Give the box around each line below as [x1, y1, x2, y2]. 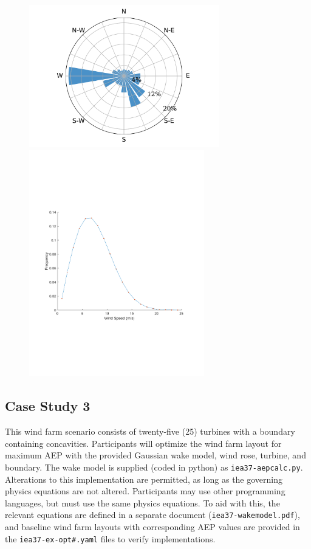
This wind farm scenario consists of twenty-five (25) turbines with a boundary [5, 425, 295, 438]
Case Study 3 [5, 396, 91, 415]
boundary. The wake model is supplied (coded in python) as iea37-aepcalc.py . [5, 461, 303, 473]
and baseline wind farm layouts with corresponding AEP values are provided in [5, 520, 300, 533]
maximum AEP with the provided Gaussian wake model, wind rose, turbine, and [5, 449, 306, 461]
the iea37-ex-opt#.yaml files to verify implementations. [5, 532, 216, 545]
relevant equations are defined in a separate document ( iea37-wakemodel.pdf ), [5, 508, 300, 521]
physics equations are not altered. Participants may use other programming [5, 485, 285, 497]
